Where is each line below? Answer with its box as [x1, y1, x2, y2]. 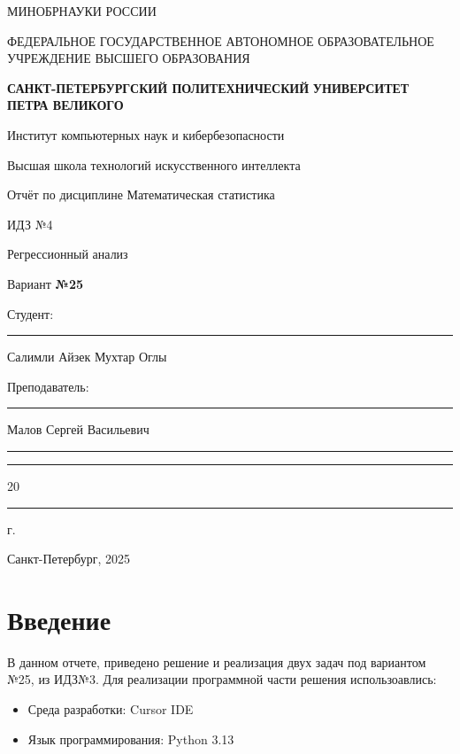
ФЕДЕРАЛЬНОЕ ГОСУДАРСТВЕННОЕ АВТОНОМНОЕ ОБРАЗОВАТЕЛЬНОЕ [7, 31, 434, 50]
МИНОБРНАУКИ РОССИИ [7, 2, 157, 19]
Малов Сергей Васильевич [7, 420, 149, 439]
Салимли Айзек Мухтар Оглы [7, 347, 167, 366]
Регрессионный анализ [7, 245, 128, 263]
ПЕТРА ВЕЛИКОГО [7, 96, 124, 114]
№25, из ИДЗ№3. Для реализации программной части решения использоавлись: [7, 670, 437, 688]
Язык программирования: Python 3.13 [27, 729, 234, 748]
